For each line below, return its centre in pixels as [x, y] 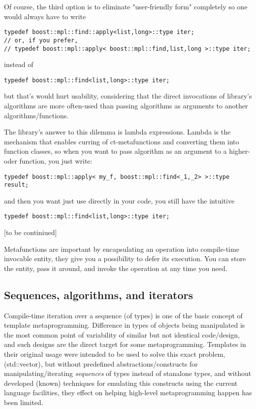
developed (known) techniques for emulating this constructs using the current [121, 383]
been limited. [24, 402]
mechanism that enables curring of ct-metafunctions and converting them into [122, 141]
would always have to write [45, 16]
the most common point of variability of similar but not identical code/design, [122, 334]
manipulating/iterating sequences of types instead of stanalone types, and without [128, 373]
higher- [240, 151]
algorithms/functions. [36, 115]
